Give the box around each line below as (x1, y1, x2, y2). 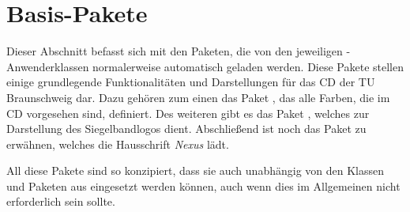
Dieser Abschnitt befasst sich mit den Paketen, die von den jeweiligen (6, 43, 343, 59)
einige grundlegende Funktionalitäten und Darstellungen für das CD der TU (6, 74, 375, 90)
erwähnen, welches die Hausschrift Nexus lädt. (6, 135, 229, 152)
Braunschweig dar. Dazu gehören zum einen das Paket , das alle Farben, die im (6, 89, 390, 105)
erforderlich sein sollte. (6, 193, 115, 210)
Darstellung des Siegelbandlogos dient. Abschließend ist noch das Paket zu (6, 120, 367, 137)
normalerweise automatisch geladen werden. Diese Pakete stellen (92, 58, 404, 74)
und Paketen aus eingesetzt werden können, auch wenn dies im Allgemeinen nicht (6, 177, 401, 194)
